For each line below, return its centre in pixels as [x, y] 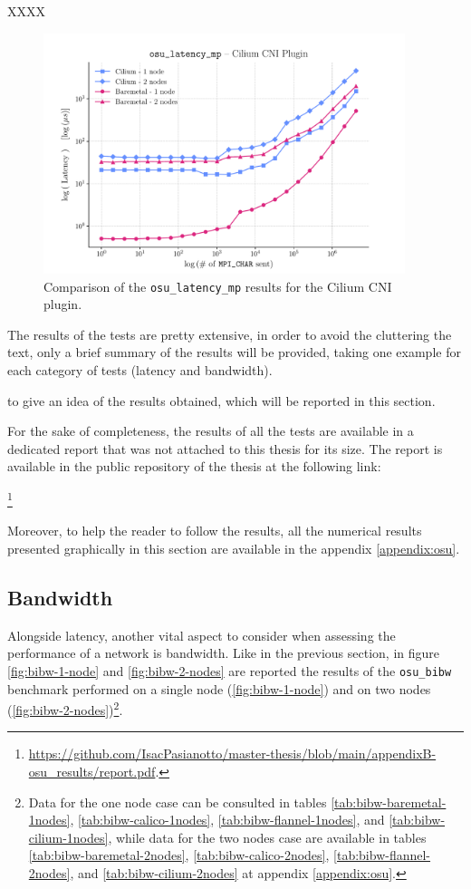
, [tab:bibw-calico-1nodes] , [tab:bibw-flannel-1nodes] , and [227, 820]
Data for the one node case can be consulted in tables [178, 802]
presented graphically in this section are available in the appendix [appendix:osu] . [234, 548]
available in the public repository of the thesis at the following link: [194, 466]
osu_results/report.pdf [92, 771]
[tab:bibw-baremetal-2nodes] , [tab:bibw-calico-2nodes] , [179, 855]
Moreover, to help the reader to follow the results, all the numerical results [215, 531]
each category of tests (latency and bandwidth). [140, 370]
